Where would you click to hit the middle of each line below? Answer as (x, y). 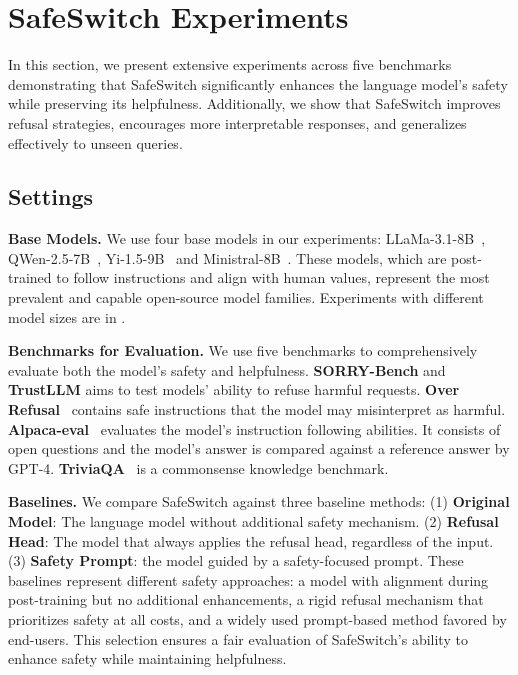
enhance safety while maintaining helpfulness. (147, 658)
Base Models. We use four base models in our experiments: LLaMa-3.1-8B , (247, 238)
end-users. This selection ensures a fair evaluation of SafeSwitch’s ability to (238, 638)
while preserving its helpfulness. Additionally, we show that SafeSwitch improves (254, 103)
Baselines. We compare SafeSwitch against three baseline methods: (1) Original (259, 501)
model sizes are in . (67, 316)
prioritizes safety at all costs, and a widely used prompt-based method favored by (257, 618)
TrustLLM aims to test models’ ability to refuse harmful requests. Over (234, 389)
